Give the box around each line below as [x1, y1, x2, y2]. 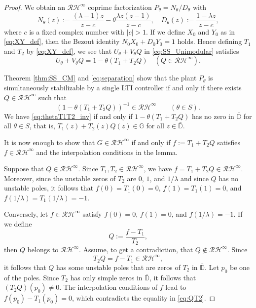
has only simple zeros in [70, 272, 143, 282]
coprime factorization [88, 2, 152, 12]
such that [38, 92, 67, 102]
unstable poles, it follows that [4, 183, 94, 193]
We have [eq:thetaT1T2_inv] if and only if [4, 111, 133, 121]
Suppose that [4, 163, 44, 174]
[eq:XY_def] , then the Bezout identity [4, 36, 120, 46]
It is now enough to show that [4, 137, 95, 147]
